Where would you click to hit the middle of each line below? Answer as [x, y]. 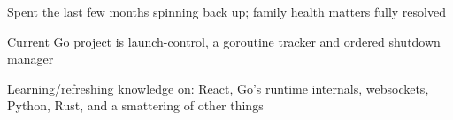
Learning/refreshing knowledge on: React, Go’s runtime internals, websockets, [218, 88]
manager [31, 59]
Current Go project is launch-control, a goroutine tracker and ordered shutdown [224, 41]
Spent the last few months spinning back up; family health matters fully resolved [226, 11]
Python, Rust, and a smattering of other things [135, 105]
